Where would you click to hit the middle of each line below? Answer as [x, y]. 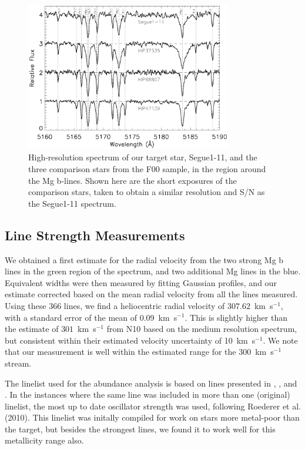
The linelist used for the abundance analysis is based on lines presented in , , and [151, 383]
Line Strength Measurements [95, 235]
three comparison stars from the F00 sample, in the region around [147, 169]
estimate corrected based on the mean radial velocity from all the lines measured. [151, 294]
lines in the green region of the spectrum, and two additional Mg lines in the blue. [153, 271]
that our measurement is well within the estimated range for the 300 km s [139, 352]
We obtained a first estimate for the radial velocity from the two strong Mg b [144, 259]
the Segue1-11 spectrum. [72, 203]
